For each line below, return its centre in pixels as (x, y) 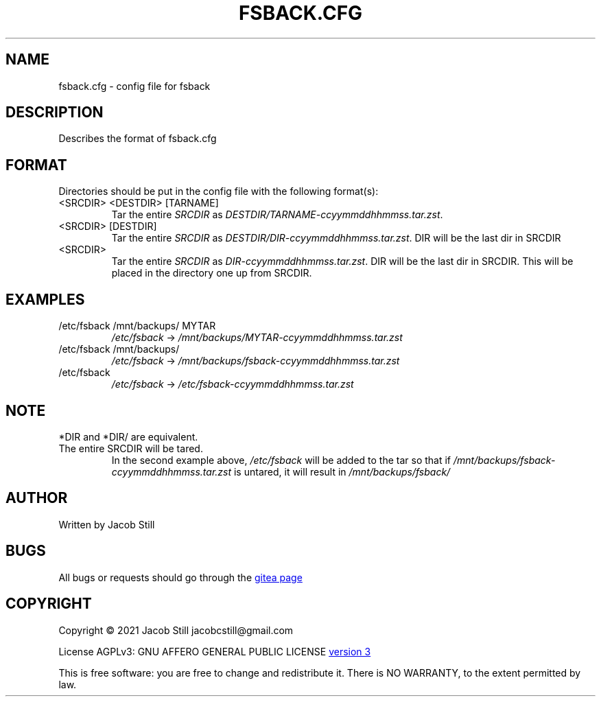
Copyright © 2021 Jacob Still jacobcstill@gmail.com (176, 630)
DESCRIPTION (55, 113)
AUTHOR (37, 498)
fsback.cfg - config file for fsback (134, 86)
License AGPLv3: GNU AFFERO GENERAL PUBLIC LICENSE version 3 (215, 651)
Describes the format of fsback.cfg (138, 139)
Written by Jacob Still (107, 524)
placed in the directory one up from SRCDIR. (212, 273)
